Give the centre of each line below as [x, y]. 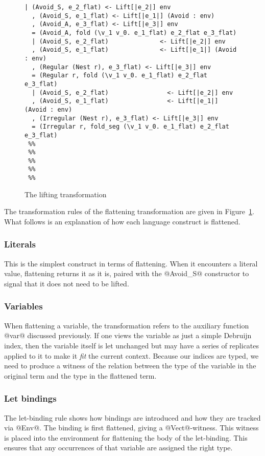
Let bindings [30, 398]
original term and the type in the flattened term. [80, 375]
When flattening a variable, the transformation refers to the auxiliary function [127, 325]
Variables [23, 306]
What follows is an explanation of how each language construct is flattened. [122, 221]
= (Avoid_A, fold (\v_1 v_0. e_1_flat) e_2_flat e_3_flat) [134, 33]
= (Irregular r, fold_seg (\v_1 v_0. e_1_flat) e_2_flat [130, 127]
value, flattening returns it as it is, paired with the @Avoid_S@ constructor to [127, 273]
